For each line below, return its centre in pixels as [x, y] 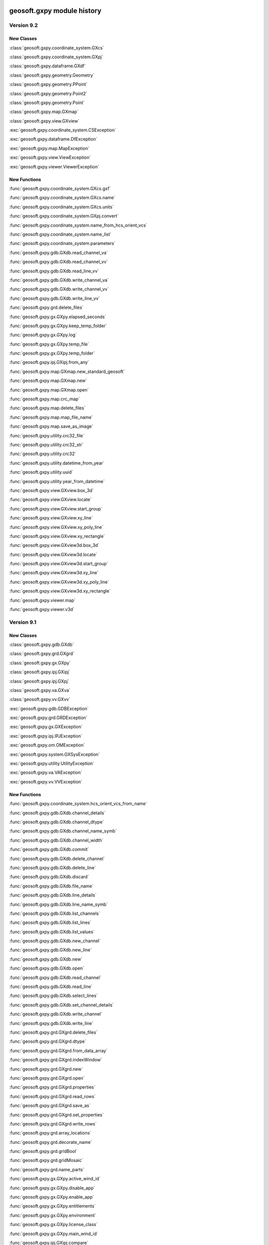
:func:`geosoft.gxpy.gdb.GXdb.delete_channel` [57, 859]
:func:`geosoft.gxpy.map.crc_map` [45, 399]
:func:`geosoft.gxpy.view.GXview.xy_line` [51, 518]
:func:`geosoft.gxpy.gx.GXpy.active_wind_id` [55, 1179]
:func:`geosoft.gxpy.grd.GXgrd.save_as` [50, 1106]
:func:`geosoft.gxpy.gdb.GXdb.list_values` [52, 932]
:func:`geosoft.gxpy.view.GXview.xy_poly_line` [56, 527]
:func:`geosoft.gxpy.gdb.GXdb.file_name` [52, 886]
